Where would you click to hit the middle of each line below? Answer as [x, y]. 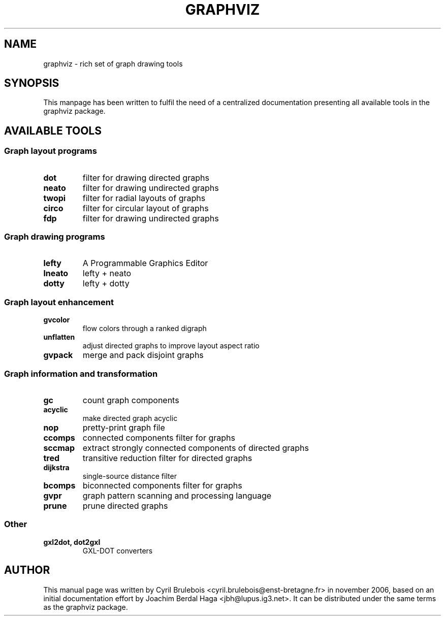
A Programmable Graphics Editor [145, 263]
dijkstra [56, 467]
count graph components [131, 400]
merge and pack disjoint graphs [143, 355]
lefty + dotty [106, 284]
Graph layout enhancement [59, 302]
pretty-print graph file [124, 427]
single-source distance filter [130, 476]
